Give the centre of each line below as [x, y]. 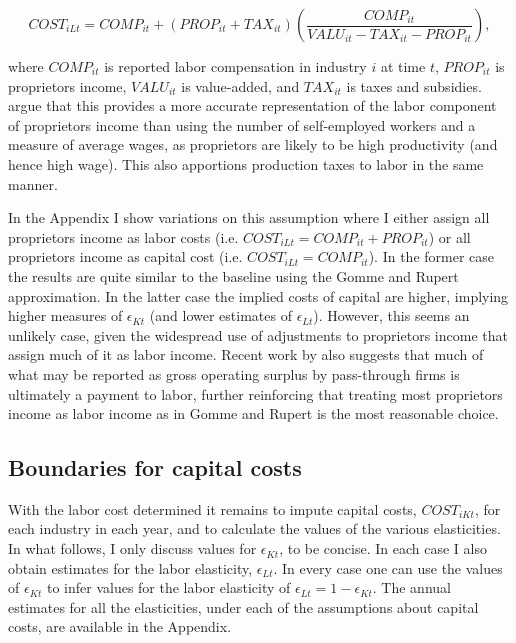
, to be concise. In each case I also [383, 548]
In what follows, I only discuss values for [132, 548]
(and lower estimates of [220, 315]
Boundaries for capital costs [155, 467]
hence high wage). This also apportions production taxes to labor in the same [246, 163]
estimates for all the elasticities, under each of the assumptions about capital [243, 606]
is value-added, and [240, 85]
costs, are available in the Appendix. [120, 626]
